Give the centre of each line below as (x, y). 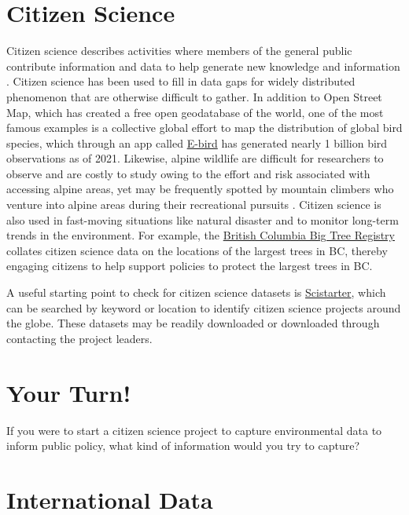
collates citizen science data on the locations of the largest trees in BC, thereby (197, 250)
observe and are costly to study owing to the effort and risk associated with (188, 173)
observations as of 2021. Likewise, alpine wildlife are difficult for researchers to (195, 158)
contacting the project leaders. (79, 338)
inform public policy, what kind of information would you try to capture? (183, 446)
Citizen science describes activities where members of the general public (179, 51)
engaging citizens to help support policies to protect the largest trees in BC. (190, 266)
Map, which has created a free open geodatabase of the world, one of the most (195, 112)
